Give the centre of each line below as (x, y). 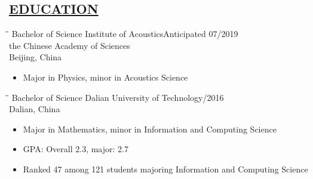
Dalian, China (35, 109)
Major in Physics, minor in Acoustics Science (105, 77)
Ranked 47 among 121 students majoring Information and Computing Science (165, 169)
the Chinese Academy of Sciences (70, 45)
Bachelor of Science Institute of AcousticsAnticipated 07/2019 (125, 34)
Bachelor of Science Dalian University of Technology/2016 (118, 97)
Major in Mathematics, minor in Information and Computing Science (150, 129)
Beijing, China (36, 57)
